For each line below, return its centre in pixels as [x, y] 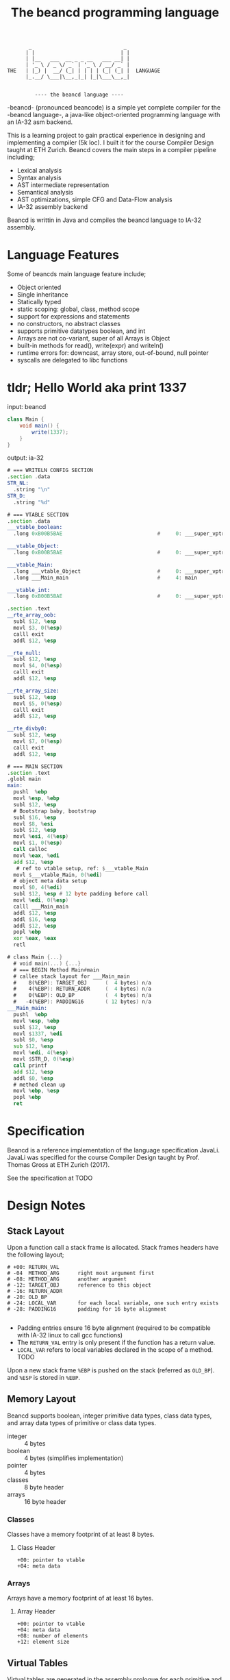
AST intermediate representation [63, 185]
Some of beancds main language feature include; [77, 274]
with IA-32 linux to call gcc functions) [70, 1335]
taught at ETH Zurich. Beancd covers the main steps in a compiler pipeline [112, 150]
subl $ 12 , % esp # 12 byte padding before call [81, 894]
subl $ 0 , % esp [33, 1040]
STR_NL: [18, 483]
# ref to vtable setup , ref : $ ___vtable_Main [82, 868]
